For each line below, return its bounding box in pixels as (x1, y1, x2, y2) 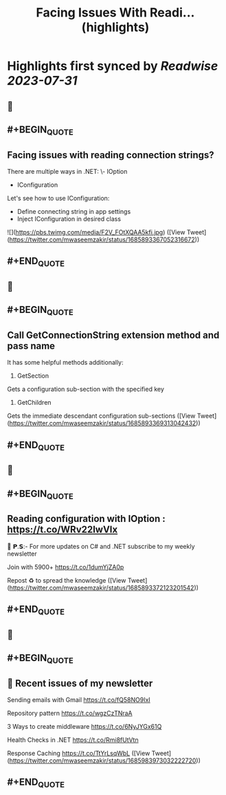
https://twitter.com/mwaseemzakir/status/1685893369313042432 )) (9, 419, 201, 427)
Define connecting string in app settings (16, 207, 131, 215)
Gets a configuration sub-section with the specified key (7, 385, 165, 394)
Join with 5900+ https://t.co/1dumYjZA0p (7, 563, 124, 571)
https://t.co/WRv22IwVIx (7, 524, 118, 536)
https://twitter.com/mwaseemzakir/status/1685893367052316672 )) (9, 235, 200, 243)
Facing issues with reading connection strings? (7, 149, 214, 161)
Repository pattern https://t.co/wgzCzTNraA (7, 709, 133, 718)
